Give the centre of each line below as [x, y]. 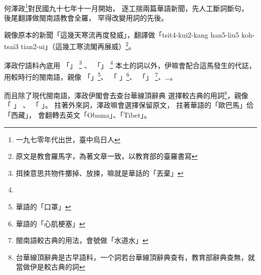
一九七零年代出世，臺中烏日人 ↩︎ [68, 139]
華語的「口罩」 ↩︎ [43, 206]
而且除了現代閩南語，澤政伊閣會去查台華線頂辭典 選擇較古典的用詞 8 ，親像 [126, 94]
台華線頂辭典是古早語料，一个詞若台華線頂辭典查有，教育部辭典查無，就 [135, 257]
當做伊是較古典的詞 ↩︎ [50, 267]
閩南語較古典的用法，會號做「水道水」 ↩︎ [82, 240]
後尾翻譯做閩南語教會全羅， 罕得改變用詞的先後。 [86, 18]
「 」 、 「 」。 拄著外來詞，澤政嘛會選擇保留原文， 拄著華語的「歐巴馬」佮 [129, 105]
